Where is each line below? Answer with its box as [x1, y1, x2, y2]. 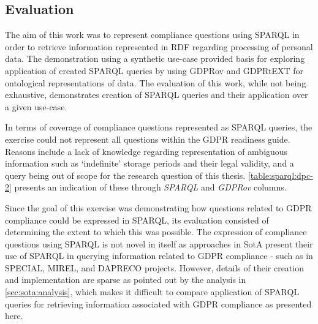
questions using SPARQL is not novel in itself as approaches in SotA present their [5, 237, 313, 250]
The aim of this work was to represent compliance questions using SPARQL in [5, 28, 300, 41]
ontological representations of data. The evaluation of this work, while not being [5, 76, 306, 89]
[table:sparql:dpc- [248, 168, 313, 181]
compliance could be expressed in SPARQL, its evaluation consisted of [5, 213, 269, 226]
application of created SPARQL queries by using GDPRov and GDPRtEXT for [5, 64, 304, 77]
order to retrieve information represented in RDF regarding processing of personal [5, 40, 313, 53]
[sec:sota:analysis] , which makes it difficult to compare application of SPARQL [5, 285, 300, 298]
